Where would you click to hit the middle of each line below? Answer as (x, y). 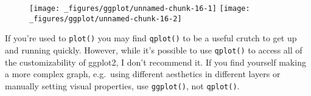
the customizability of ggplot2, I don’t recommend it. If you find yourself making (155, 62)
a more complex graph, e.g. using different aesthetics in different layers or (143, 74)
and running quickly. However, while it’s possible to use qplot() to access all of (154, 50)
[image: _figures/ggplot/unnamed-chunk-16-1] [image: (140, 9)
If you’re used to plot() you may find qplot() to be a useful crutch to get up (151, 38)
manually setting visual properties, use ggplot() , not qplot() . (122, 85)
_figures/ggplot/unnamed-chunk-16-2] (106, 19)
